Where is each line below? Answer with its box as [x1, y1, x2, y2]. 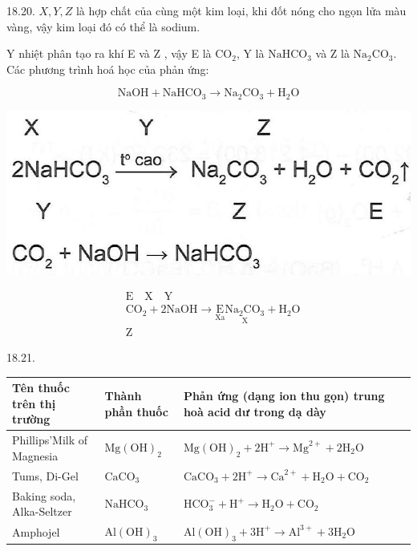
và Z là [315, 45, 350, 62]
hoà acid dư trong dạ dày [183, 403, 326, 419]
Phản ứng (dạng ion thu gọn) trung [183, 387, 385, 403]
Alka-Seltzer [12, 503, 72, 520]
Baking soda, [12, 487, 76, 504]
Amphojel [12, 524, 60, 541]
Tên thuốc [12, 379, 70, 396]
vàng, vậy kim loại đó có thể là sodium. [6, 18, 200, 34]
